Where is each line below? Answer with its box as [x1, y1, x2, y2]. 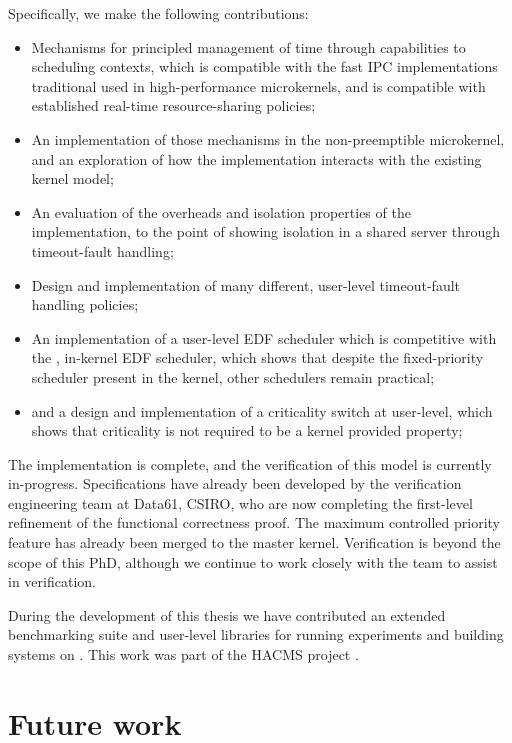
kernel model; [31, 168, 114, 189]
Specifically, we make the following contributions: [8, 3, 309, 23]
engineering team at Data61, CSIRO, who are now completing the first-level [8, 492, 473, 513]
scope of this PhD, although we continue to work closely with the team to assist [8, 551, 498, 572]
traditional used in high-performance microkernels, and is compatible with [31, 75, 486, 96]
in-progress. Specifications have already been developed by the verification [8, 473, 462, 494]
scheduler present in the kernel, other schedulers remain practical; [31, 366, 435, 387]
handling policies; [31, 294, 139, 315]
